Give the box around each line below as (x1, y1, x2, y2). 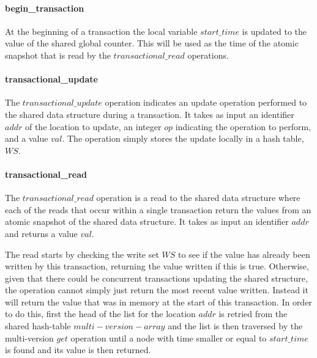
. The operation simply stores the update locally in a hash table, (62, 132, 304, 145)
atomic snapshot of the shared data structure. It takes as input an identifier (5, 215, 289, 228)
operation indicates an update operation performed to (105, 96, 307, 109)
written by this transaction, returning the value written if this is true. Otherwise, (5, 260, 309, 272)
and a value (5, 132, 48, 145)
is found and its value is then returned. (5, 343, 151, 356)
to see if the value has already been (178, 247, 310, 260)
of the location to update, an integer (24, 120, 162, 133)
